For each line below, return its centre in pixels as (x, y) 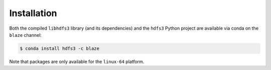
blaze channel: (26, 35)
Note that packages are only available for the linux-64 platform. (77, 61)
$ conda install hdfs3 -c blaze (60, 48)
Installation (33, 13)
